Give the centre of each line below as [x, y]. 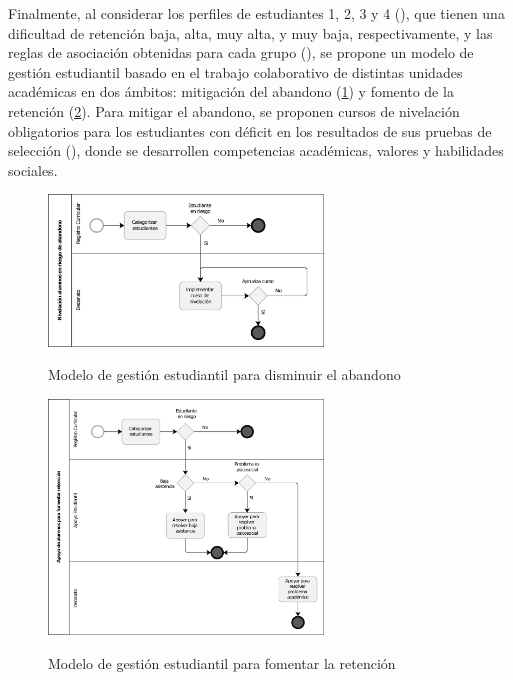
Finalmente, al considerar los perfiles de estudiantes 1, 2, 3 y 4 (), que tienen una [256, 13]
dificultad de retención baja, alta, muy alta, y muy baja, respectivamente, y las [250, 32]
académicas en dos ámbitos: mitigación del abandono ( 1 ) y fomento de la [231, 91]
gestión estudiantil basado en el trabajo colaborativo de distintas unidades [235, 71]
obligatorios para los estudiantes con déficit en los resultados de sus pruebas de [250, 130]
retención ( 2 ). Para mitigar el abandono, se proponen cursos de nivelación [234, 110]
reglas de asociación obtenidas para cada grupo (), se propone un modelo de [241, 52]
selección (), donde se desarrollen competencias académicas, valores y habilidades [256, 150]
